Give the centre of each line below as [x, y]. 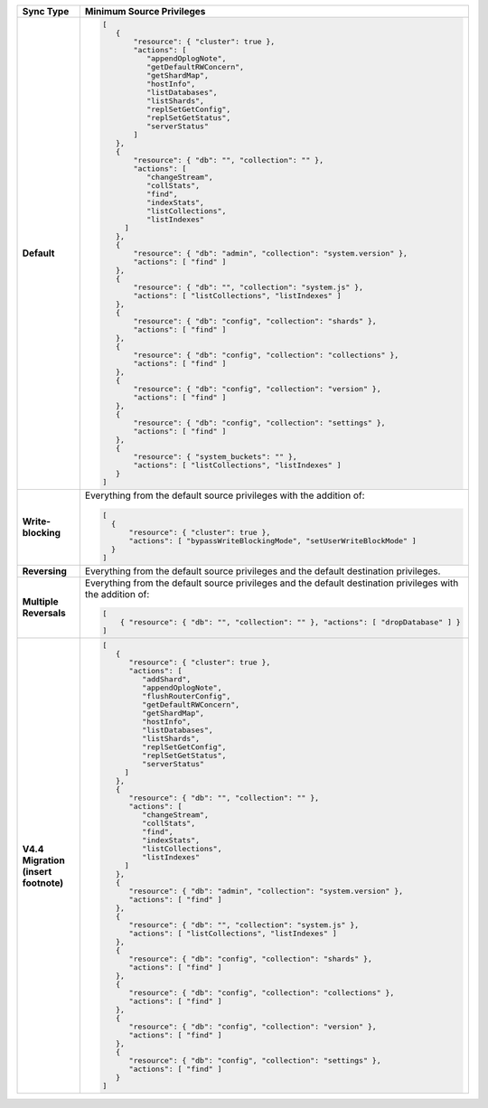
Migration [43, 860]
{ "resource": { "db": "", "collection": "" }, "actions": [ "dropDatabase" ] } [290, 622]
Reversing [45, 571]
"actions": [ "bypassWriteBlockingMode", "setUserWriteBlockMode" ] [273, 541]
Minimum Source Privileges [145, 11]
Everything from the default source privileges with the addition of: [225, 495]
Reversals [44, 613]
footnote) [43, 883]
